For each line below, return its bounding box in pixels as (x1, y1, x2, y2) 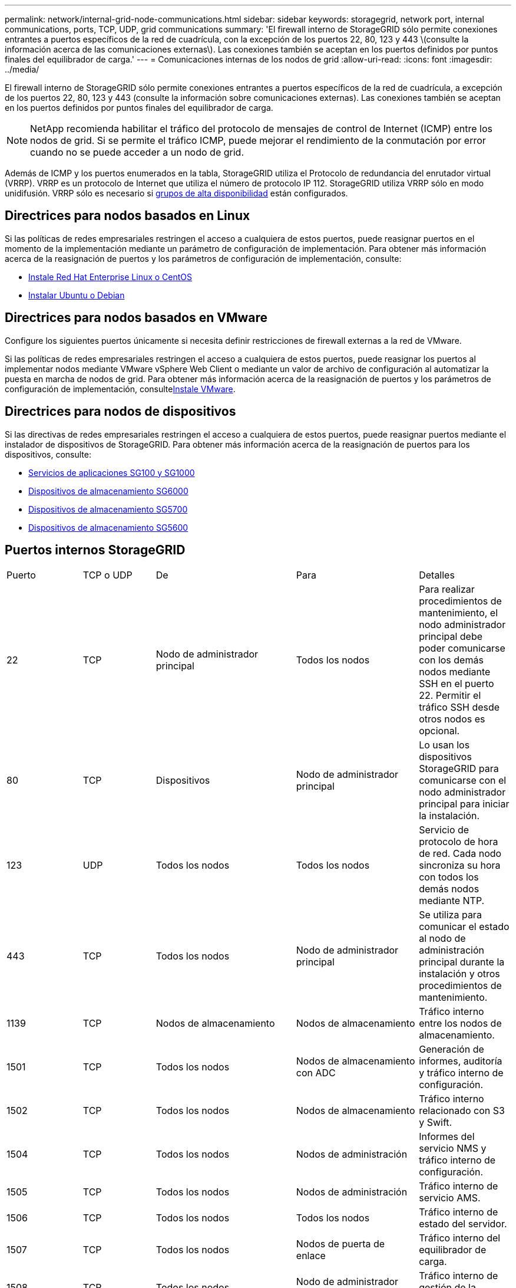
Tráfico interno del (419, 1232, 501, 1244)
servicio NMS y (419, 1142, 487, 1155)
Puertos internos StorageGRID (5, 542, 186, 557)
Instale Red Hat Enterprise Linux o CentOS (28, 271, 193, 282)
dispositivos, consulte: (5, 449, 91, 459)
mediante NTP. (419, 895, 485, 907)
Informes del (419, 1131, 475, 1143)
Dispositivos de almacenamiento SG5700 (28, 504, 188, 514)
